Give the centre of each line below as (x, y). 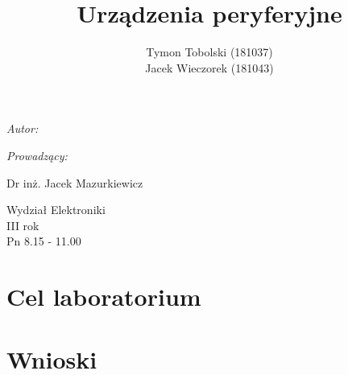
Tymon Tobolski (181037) (209, 52)
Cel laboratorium (104, 297)
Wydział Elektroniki (56, 210)
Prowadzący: (37, 155)
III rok (23, 225)
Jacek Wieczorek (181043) (209, 67)
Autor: (23, 128)
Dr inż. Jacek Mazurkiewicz (75, 182)
